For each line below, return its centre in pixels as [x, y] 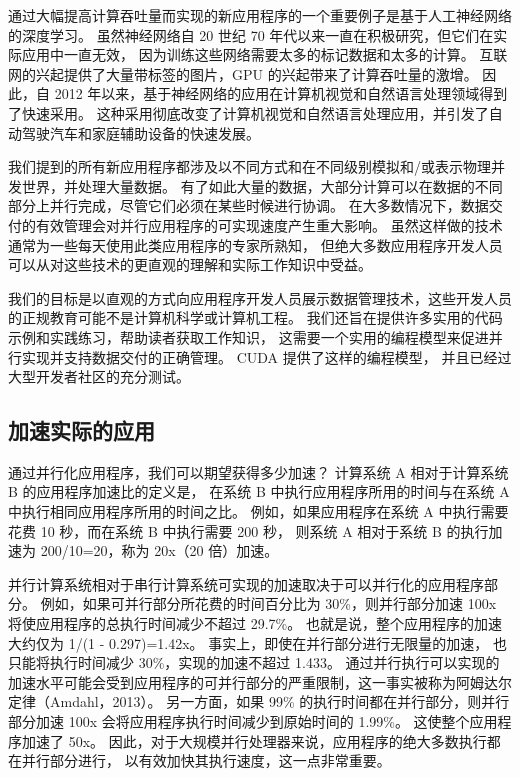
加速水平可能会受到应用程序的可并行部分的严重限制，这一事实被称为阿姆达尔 [260, 681]
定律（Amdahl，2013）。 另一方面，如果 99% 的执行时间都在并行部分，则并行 [259, 701]
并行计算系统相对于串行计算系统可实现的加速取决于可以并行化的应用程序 [246, 583]
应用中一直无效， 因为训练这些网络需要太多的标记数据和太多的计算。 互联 [264, 54]
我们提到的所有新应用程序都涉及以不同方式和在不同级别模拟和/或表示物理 [249, 166]
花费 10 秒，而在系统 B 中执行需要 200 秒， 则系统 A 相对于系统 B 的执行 [248, 530]
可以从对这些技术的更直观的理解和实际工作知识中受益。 [190, 264]
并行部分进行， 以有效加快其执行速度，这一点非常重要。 [206, 760]
